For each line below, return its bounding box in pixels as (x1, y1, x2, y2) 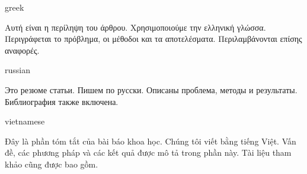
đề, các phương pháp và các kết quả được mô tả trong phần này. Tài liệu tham (5, 146, 292, 159)
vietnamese (5, 115, 45, 127)
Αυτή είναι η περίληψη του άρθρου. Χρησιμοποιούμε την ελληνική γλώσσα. (5, 21, 266, 33)
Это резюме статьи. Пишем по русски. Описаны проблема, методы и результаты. (5, 83, 298, 96)
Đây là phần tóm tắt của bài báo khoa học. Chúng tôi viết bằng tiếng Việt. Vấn (5, 134, 296, 147)
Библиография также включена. (5, 95, 119, 107)
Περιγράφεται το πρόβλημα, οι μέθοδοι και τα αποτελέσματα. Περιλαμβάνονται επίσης (5, 32, 302, 45)
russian (5, 64, 30, 76)
